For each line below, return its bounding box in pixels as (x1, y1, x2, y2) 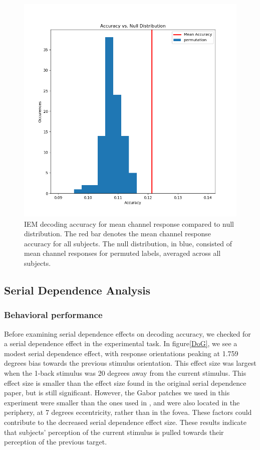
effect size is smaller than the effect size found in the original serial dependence (4, 377, 246, 388)
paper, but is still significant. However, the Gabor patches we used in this (4, 387, 230, 398)
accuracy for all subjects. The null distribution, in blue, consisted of (24, 238, 232, 248)
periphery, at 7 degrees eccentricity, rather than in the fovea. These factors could (4, 407, 252, 417)
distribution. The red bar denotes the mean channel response (24, 228, 211, 239)
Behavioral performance (4, 309, 103, 321)
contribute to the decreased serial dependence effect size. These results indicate (4, 416, 246, 427)
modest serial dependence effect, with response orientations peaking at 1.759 (4, 348, 238, 358)
